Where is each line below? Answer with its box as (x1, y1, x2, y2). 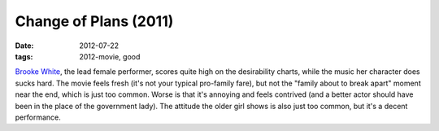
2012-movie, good (79, 51, 141, 61)
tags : (15, 51, 33, 61)
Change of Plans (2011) (15, 12, 174, 30)
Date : (15, 41, 34, 50)
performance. (15, 112, 61, 122)
